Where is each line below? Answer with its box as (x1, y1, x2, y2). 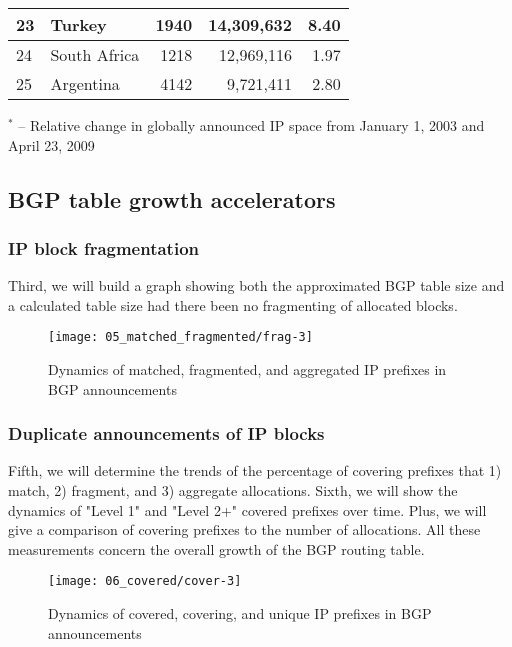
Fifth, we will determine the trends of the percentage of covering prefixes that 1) (8, 460, 502, 481)
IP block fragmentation (8, 235, 200, 260)
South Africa (50, 43, 140, 66)
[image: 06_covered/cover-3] (48, 574, 242, 589)
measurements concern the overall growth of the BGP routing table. (8, 538, 425, 559)
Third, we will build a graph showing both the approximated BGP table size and (8, 275, 505, 296)
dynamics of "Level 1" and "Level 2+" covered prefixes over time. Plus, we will (8, 499, 487, 520)
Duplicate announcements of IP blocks (8, 421, 325, 446)
